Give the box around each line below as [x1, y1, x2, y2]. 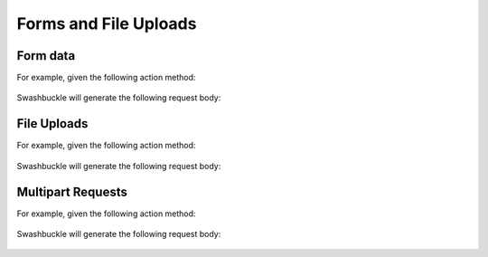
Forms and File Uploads [16, 14, 197, 33]
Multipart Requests [16, 184, 128, 199]
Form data [16, 48, 76, 63]
